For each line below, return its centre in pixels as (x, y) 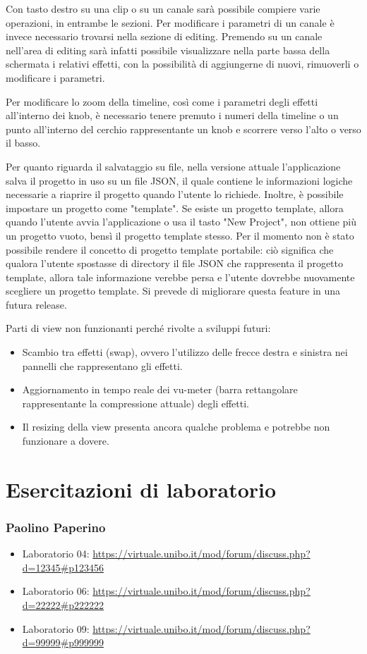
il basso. (23, 143)
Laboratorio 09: (56, 628)
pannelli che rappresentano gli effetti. (102, 365)
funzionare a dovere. (66, 441)
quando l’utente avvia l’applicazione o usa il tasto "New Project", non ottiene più (181, 222)
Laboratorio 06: (56, 591)
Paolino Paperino (56, 527)
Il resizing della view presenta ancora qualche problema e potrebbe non (176, 427)
